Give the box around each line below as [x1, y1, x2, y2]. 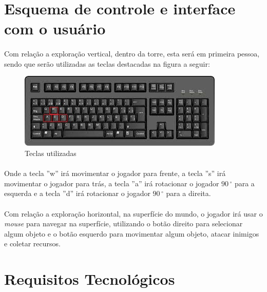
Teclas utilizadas [25, 147, 77, 158]
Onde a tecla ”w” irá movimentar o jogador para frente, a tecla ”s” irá [4, 168, 226, 179]
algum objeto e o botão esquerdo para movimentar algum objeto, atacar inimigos [4, 228, 259, 239]
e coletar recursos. [4, 238, 61, 249]
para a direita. [166, 188, 211, 199]
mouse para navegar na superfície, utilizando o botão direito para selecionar [4, 218, 243, 229]
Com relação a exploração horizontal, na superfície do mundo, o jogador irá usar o [4, 208, 263, 219]
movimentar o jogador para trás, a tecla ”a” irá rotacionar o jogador [4, 178, 219, 188]
